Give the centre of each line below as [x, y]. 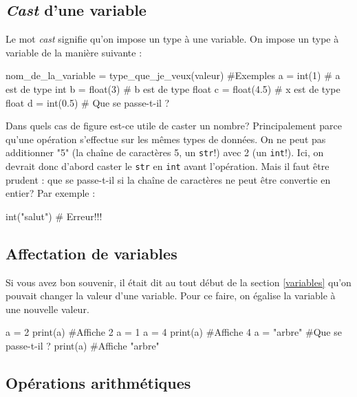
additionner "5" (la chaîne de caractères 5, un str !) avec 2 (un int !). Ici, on [165, 152]
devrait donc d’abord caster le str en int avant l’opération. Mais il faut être [167, 166]
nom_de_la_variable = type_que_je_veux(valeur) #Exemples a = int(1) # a [173, 75]
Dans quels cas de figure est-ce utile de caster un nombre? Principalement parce [174, 126]
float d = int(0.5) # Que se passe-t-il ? [88, 102]
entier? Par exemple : [51, 193]
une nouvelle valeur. [47, 309]
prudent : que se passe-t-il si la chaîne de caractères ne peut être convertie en [168, 179]
